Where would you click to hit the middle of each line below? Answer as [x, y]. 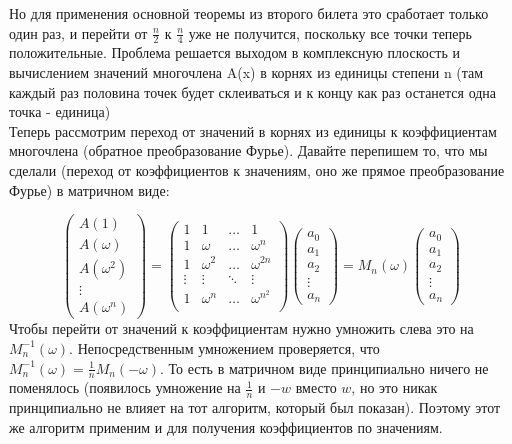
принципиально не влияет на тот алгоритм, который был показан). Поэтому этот [255, 407]
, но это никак [394, 387]
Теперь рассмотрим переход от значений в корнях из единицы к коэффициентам [253, 130]
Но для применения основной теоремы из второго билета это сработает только [249, 13]
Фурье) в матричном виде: [89, 189]
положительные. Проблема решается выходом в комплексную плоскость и [234, 52]
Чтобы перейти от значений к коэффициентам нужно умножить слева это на [241, 328]
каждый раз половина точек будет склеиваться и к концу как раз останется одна [253, 91]
